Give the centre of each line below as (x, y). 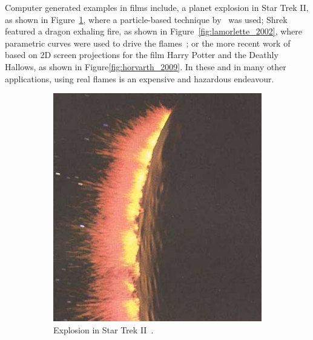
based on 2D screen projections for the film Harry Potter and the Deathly (142, 55)
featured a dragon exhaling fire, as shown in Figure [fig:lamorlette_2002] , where (154, 31)
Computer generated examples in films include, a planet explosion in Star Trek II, (157, 7)
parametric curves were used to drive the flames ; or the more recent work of (148, 43)
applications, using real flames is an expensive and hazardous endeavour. (140, 78)
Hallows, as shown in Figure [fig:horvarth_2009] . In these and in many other (146, 66)
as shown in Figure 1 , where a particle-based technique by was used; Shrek (146, 19)
